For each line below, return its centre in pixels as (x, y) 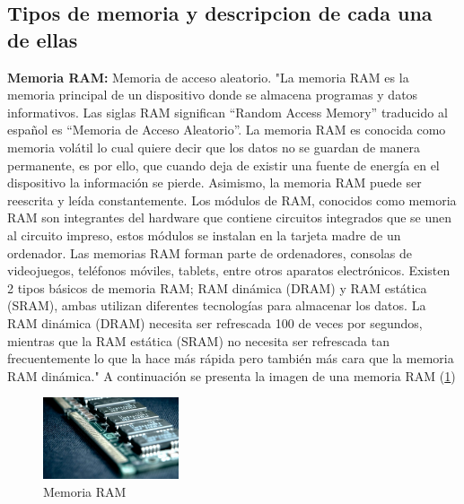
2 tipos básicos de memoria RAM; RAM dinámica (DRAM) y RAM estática (217, 287)
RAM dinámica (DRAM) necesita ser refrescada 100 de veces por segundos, (215, 322)
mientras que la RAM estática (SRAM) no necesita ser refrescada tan (198, 340)
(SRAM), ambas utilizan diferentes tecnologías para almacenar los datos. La (217, 305)
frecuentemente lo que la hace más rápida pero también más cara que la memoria (231, 358)
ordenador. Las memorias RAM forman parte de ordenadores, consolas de (210, 252)
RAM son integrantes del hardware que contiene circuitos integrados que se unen (230, 217)
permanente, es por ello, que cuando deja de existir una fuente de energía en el (223, 165)
